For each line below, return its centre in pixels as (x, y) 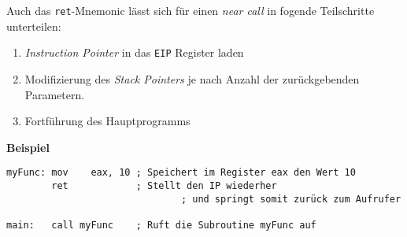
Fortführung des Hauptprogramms (107, 121)
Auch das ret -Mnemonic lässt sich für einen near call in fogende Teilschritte (191, 10)
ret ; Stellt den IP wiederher (164, 185)
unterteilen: (34, 26)
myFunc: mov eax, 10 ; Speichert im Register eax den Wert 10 (181, 173)
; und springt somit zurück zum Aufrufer (291, 199)
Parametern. (55, 94)
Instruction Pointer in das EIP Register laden (134, 52)
